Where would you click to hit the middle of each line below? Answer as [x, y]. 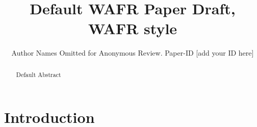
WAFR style [133, 28]
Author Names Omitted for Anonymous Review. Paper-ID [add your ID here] [133, 53]
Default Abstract [38, 74]
